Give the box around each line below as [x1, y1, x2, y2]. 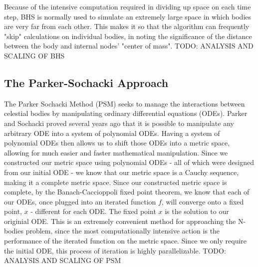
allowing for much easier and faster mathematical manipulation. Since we [4, 147, 228, 157]
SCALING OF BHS [4, 50, 65, 60]
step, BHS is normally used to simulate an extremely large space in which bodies [4, 11, 252, 21]
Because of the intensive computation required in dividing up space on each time [4, 1, 251, 11]
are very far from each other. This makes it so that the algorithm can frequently [4, 21, 250, 31]
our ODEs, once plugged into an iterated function [4, 196, 156, 206]
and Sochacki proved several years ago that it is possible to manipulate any [4, 117, 234, 128]
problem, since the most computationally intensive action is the [25, 225, 220, 236]
